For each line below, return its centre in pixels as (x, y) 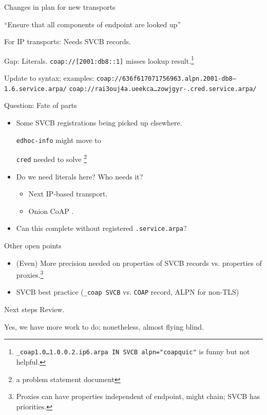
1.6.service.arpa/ (35, 89)
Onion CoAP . (51, 211)
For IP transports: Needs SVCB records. (68, 41)
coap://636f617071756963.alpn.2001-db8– (166, 79)
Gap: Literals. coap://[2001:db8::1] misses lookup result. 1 (99, 60)
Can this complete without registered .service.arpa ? (101, 228)
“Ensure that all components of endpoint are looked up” (93, 24)
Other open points (33, 245)
